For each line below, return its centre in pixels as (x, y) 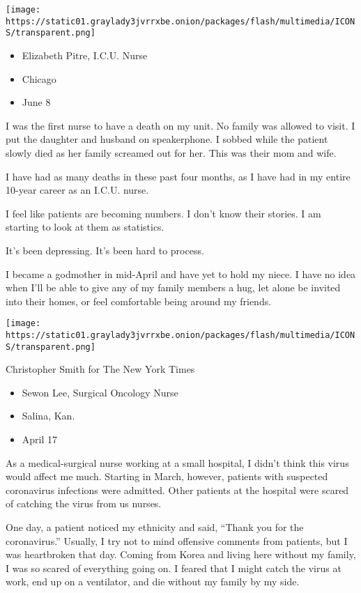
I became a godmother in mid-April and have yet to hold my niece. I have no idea (181, 274)
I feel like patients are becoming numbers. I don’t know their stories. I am (163, 213)
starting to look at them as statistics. (85, 227)
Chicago (39, 78)
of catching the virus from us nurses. (84, 503)
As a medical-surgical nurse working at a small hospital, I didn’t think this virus (177, 462)
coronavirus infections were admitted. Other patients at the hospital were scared (177, 490)
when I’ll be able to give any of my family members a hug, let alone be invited (173, 287)
